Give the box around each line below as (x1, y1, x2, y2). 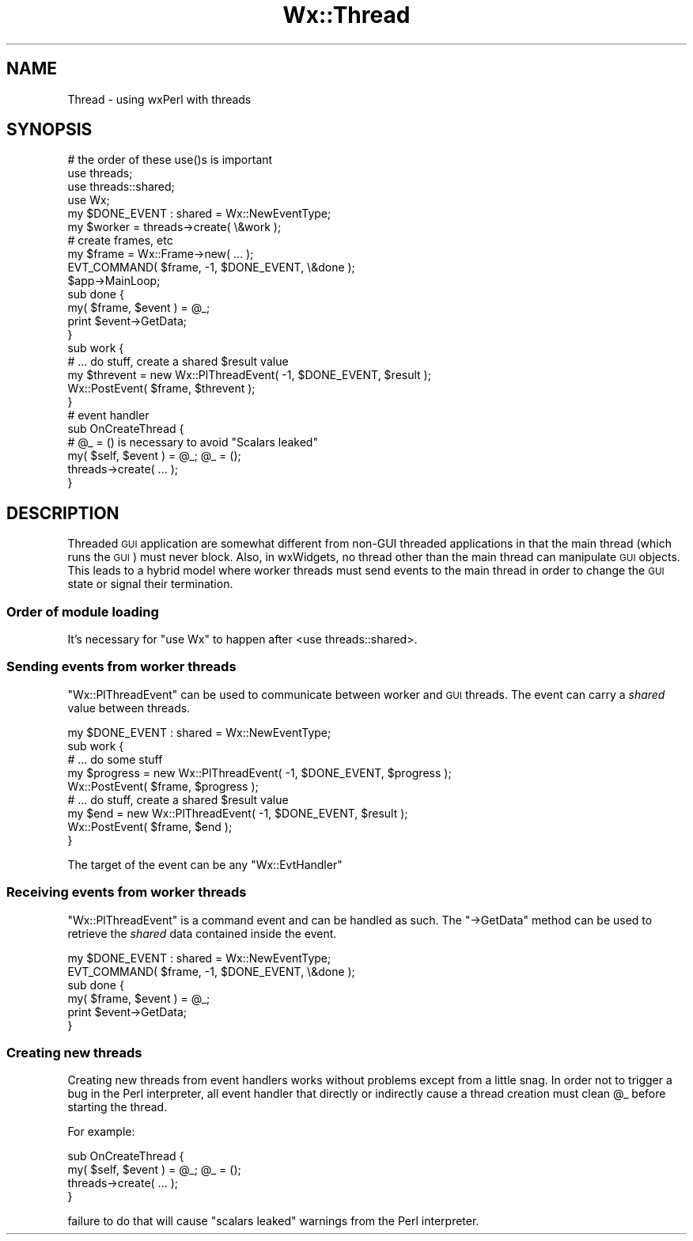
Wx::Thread (282, 2, 411, 28)
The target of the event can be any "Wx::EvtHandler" (67, 857, 343, 871)
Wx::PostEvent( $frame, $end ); (67, 819, 233, 833)
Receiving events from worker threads (6, 884, 247, 901)
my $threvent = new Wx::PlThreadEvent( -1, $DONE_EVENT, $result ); (67, 368, 431, 382)
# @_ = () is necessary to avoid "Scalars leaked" (67, 435, 318, 450)
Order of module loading (6, 603, 159, 620)
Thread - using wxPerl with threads (67, 92, 252, 106)
